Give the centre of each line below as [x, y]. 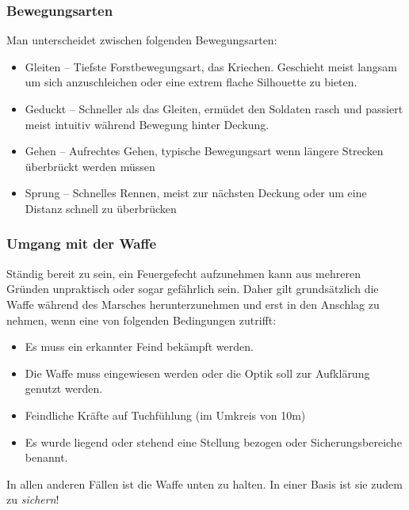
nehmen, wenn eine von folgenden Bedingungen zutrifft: [141, 320]
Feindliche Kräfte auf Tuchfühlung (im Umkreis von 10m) [165, 415]
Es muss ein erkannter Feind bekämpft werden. [139, 346]
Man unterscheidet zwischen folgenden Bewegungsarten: [142, 40]
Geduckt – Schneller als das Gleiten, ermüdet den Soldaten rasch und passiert [214, 108]
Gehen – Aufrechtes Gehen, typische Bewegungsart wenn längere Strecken [204, 151]
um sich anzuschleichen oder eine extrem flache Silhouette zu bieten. [191, 82]
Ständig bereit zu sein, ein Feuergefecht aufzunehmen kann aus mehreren [183, 273]
